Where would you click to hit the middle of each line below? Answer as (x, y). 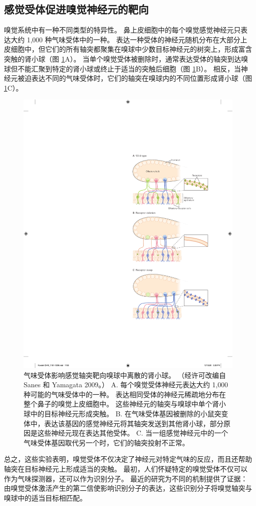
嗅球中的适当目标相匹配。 (45, 497)
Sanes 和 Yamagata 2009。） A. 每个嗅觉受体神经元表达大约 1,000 (126, 385)
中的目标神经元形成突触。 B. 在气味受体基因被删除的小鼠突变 (129, 414)
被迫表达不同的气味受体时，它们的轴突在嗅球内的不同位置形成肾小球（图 (135, 78)
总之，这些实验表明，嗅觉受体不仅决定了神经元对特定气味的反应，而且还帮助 (128, 459)
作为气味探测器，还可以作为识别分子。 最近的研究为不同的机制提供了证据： (126, 478)
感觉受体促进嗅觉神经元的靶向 (76, 9)
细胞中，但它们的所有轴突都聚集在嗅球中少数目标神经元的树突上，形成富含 (131, 49)
